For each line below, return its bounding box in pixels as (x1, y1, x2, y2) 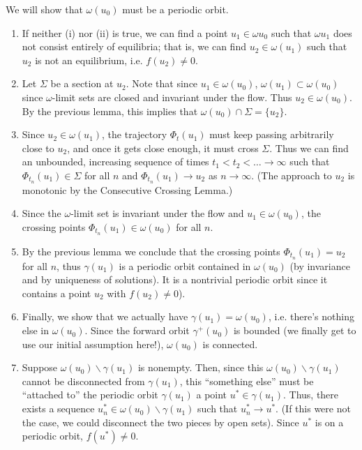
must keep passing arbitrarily (209, 127, 334, 142)
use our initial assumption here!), (22, 336, 164, 351)
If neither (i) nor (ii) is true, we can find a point (22, 25, 228, 40)
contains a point (22, 285, 91, 300)
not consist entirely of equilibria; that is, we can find (22, 39, 246, 54)
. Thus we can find (269, 140, 349, 155)
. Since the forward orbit (84, 323, 190, 338)
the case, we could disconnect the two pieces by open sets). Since (22, 414, 299, 429)
